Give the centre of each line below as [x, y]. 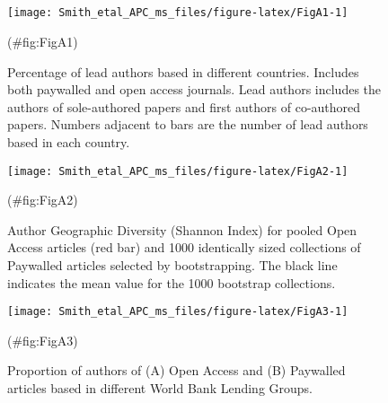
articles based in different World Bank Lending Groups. [160, 388]
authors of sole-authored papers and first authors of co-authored [184, 106]
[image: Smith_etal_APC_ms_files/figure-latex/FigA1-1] [178, 13]
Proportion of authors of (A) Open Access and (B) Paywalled [176, 370]
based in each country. [69, 142]
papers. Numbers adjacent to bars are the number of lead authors [188, 124]
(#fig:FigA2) [43, 200]
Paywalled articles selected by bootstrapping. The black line [172, 265]
